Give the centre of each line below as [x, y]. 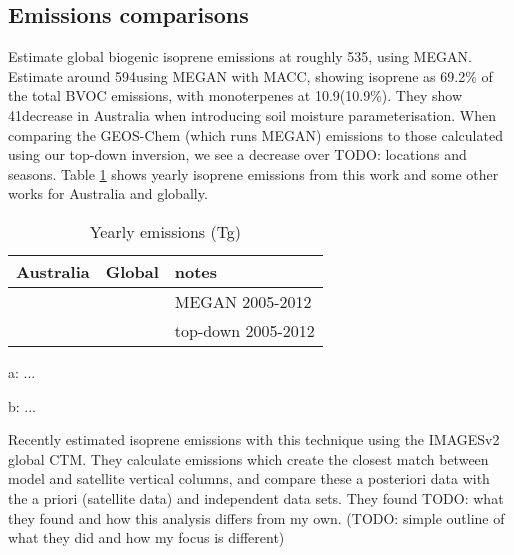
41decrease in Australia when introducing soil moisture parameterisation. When [252, 114]
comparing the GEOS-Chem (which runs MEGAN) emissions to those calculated [255, 134]
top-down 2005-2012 [244, 330]
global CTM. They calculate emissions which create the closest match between [248, 458]
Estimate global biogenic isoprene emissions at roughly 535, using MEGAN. [240, 56]
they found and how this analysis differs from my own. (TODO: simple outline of [256, 517]
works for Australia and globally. [108, 193]
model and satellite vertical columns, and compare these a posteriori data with [249, 478]
